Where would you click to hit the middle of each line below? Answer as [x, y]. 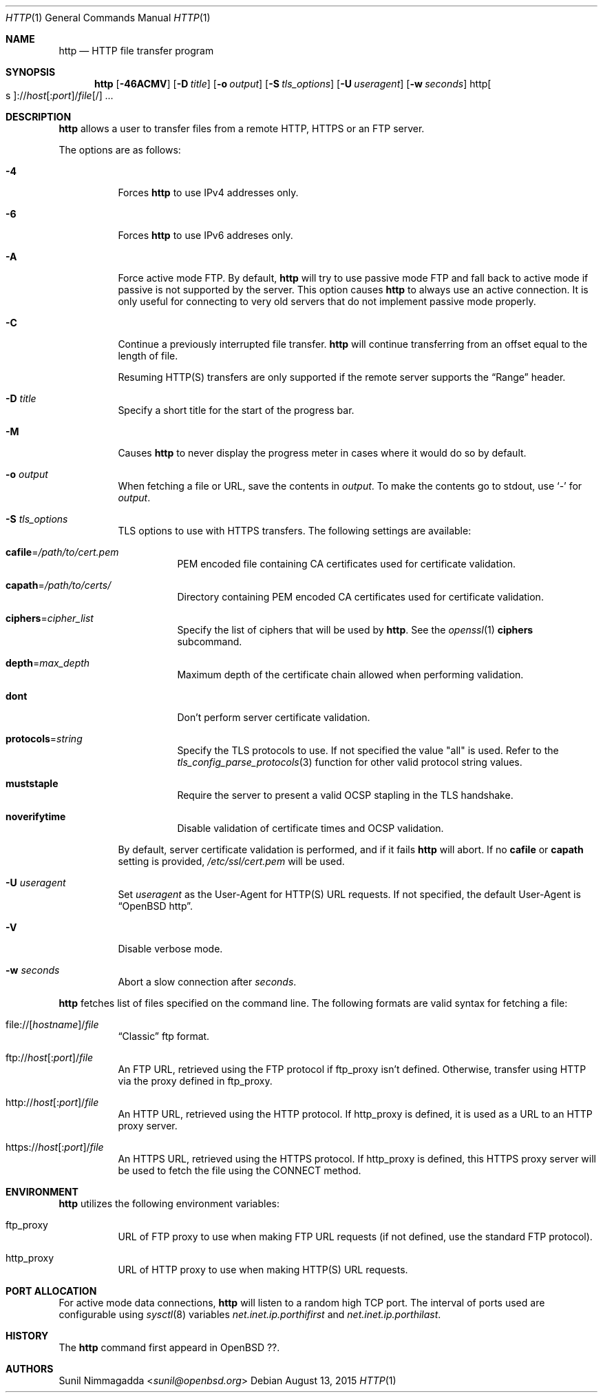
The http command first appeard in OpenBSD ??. [169, 1347]
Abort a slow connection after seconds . [207, 982]
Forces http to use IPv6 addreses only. [205, 235]
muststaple [32, 783]
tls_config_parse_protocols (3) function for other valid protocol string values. [350, 762]
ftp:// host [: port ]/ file [50, 1057]
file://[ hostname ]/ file [52, 1024]
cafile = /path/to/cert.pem [62, 552]
